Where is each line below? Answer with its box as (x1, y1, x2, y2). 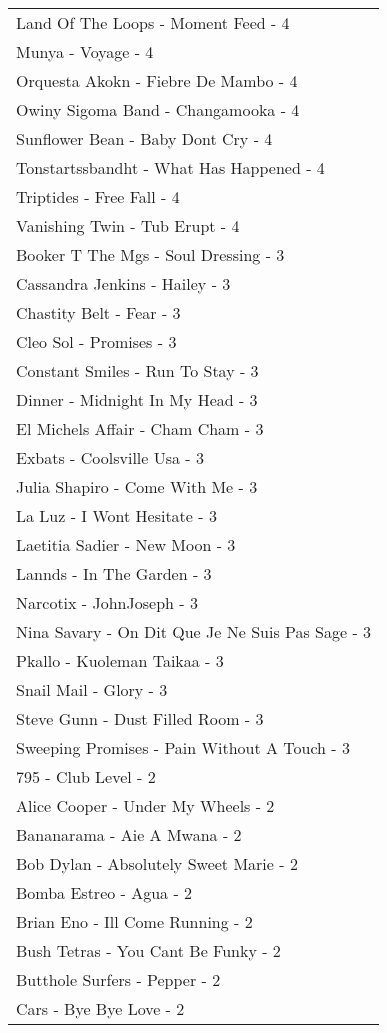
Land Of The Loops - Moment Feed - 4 (16, 11, 290, 34)
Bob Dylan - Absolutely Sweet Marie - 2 (16, 852, 298, 875)
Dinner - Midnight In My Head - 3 (16, 388, 258, 411)
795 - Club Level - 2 (16, 765, 156, 788)
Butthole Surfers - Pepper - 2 (16, 968, 221, 991)
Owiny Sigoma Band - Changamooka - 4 (16, 98, 300, 121)
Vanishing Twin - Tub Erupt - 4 (16, 214, 240, 237)
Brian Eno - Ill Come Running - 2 (16, 910, 253, 933)
